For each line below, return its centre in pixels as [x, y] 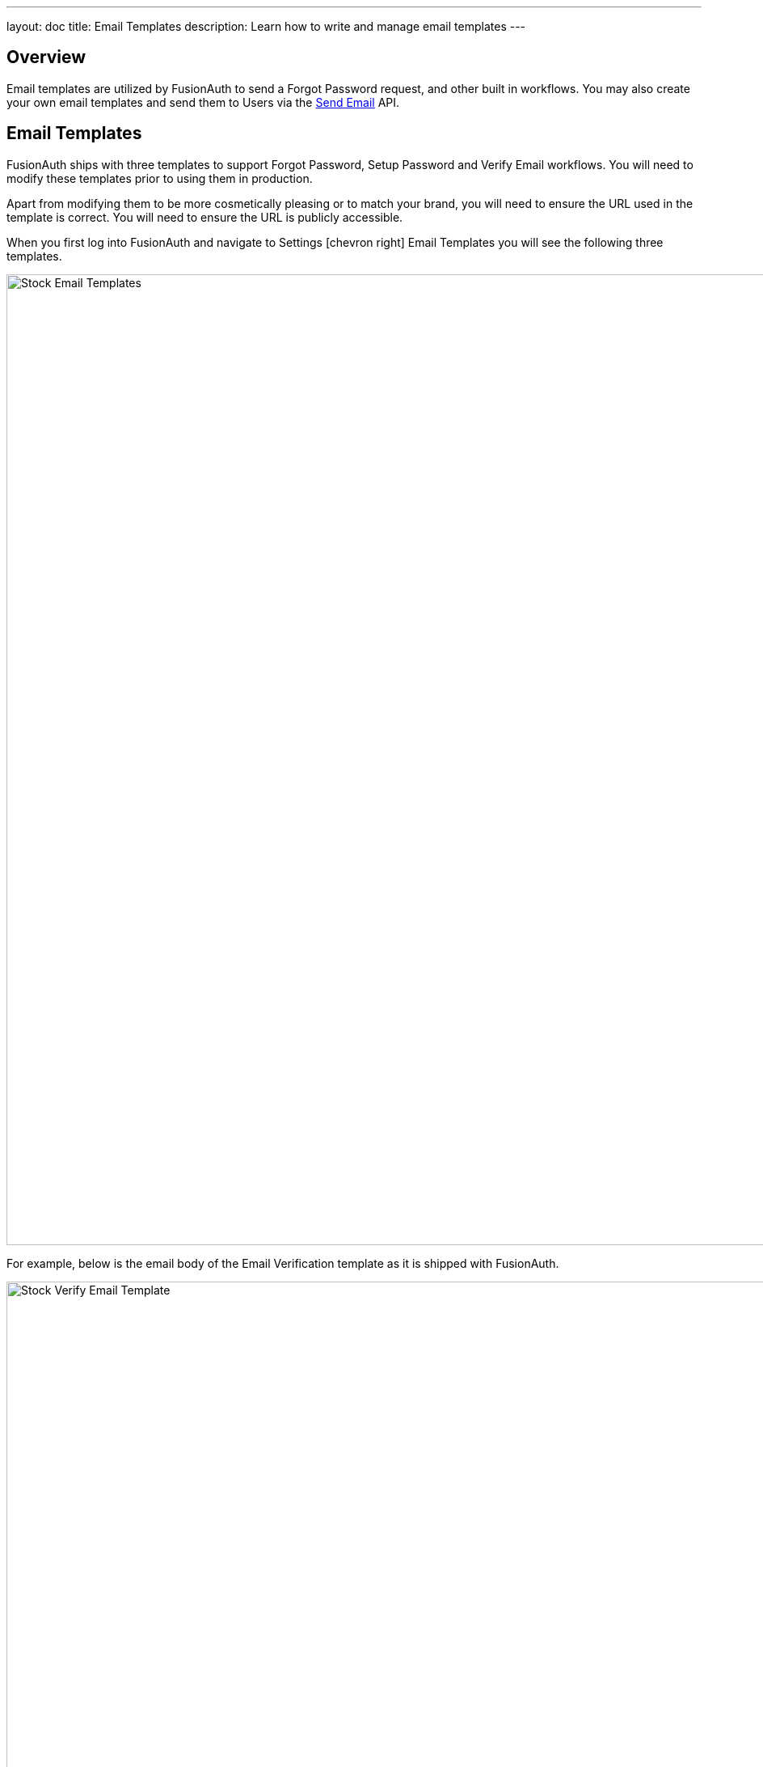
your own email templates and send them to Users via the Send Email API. [203, 102]
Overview [46, 57]
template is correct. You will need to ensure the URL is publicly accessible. [205, 217]
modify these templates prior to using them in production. [160, 178]
